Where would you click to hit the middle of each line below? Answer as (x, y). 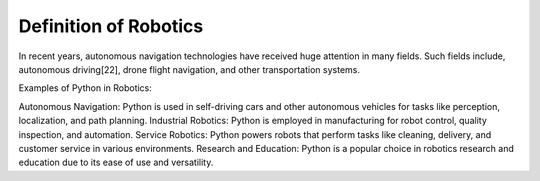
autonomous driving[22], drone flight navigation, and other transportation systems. (189, 69)
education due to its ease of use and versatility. (116, 162)
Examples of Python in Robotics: (85, 88)
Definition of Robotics (111, 26)
